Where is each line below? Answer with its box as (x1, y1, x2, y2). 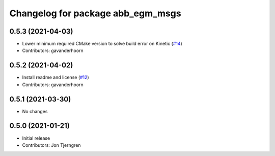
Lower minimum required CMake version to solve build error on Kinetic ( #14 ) (22, 41, 183, 47)
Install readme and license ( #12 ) (22, 74, 89, 81)
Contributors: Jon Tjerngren (22, 142, 81, 148)
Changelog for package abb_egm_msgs (9, 8, 181, 19)
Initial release (22, 135, 50, 141)
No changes (22, 108, 48, 114)
